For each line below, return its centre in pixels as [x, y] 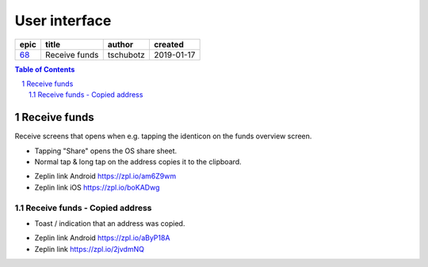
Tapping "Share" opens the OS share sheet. [106, 151]
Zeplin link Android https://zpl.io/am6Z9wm [105, 176]
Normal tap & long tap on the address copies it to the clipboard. [138, 162]
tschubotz [126, 55]
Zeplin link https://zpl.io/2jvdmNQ [89, 249]
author [120, 44]
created [168, 44]
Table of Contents [45, 69]
